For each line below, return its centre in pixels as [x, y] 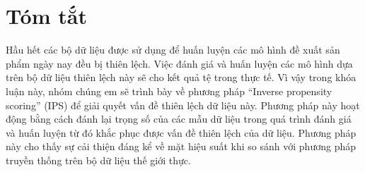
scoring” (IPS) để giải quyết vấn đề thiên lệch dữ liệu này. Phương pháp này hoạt [183, 105]
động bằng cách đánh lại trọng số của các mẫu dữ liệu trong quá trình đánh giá [179, 119]
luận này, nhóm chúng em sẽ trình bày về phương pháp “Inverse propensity [169, 91]
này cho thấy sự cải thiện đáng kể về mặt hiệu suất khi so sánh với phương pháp [181, 146]
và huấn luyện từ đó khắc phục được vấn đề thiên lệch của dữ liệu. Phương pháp [181, 132]
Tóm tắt [46, 16]
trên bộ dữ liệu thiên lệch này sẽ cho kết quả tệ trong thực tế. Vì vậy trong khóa [181, 77]
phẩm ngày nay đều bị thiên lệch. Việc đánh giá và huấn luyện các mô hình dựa [179, 63]
